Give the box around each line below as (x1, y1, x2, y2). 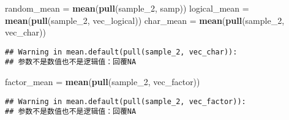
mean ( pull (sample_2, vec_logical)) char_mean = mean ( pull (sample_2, (5, 13, 285, 26)
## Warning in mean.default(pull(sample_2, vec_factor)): (5, 97, 246, 106)
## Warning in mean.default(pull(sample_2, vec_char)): (5, 47, 238, 56)
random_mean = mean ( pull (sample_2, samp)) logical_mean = (5, 2, 249, 14)
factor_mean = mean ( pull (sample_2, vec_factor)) (5, 75, 200, 88)
